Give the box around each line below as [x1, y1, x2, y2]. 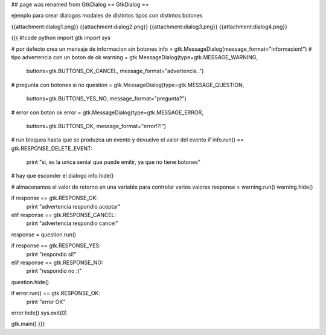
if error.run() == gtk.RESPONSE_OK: [11, 290, 101, 297]
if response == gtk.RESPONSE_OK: [11, 194, 98, 202]
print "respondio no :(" [26, 267, 83, 275]
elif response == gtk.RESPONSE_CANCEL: [11, 212, 117, 219]
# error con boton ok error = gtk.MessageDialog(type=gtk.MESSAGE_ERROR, [11, 109, 203, 116]
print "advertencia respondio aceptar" [26, 203, 121, 210]
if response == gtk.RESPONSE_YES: [11, 242, 101, 249]
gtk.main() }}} [11, 320, 45, 328]
